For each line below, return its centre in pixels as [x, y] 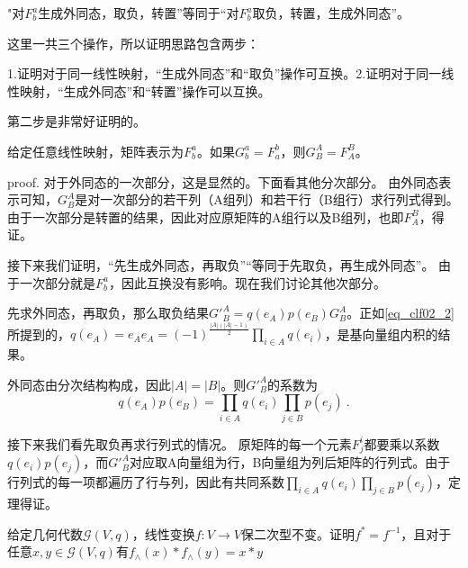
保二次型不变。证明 [297, 533]
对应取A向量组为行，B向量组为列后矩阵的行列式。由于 [290, 462]
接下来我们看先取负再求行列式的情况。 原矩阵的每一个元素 [180, 443]
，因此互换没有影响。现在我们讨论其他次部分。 [247, 282]
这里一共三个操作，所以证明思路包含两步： [133, 43]
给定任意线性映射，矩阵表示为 [95, 151]
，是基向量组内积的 [381, 334]
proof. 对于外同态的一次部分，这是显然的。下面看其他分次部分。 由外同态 [223, 181]
